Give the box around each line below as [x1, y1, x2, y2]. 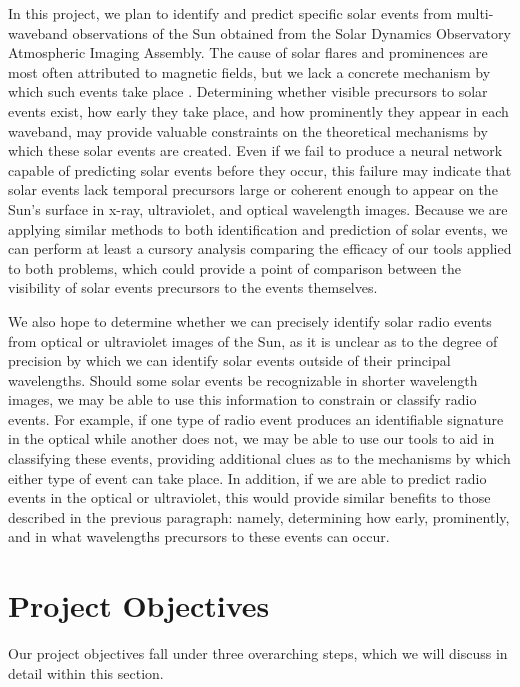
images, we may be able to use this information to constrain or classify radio [8, 389, 477, 410]
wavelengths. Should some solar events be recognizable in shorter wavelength [8, 369, 478, 390]
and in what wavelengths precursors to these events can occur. [8, 526, 390, 547]
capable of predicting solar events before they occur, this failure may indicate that [8, 159, 512, 180]
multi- [456, 3, 494, 23]
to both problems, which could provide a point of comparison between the [8, 257, 461, 278]
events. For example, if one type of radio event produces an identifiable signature [8, 408, 504, 429]
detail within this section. [8, 662, 164, 683]
